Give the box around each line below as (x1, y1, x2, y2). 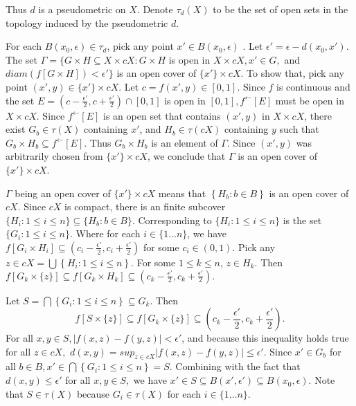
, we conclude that (147, 149, 226, 163)
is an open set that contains (103, 108, 221, 122)
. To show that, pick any (240, 66, 344, 80)
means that (158, 185, 206, 200)
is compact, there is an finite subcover (64, 199, 226, 214)
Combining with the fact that (175, 359, 301, 373)
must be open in (275, 93, 344, 107)
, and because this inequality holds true (181, 331, 349, 345)
